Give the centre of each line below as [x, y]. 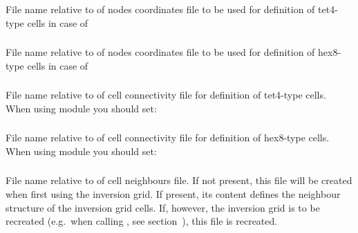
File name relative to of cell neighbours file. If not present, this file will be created [179, 180]
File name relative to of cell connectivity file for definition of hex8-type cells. [168, 138]
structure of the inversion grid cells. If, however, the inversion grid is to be [163, 207]
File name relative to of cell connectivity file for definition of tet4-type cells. [166, 95]
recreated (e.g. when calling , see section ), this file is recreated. [142, 221]
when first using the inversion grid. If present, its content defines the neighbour [173, 193]
